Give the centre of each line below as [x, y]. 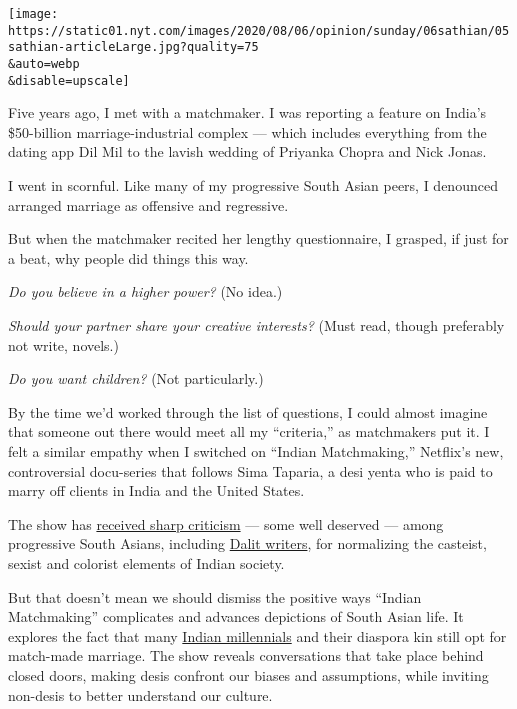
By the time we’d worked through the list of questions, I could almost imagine [248, 411]
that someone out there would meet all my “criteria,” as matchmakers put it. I [249, 431]
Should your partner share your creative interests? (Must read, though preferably [256, 325]
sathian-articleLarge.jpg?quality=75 [133, 47]
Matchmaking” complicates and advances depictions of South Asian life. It [236, 616]
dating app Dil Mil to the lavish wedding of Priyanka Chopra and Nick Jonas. [247, 151]
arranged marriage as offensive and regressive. [148, 204]
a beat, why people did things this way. [128, 257]
